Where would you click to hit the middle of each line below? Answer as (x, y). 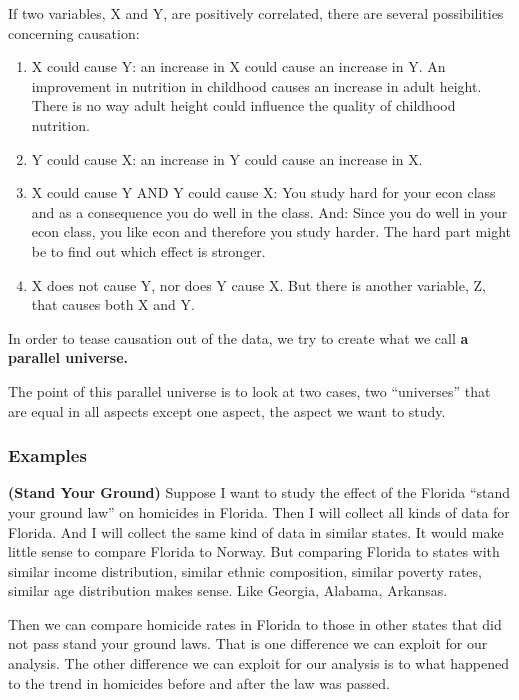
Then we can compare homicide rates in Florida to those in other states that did (255, 623)
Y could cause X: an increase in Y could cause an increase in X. (227, 158)
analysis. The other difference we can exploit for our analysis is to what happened (259, 663)
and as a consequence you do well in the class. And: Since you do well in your (269, 211)
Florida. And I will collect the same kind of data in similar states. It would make (256, 531)
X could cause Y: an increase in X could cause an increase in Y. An (238, 66)
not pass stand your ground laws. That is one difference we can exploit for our (248, 643)
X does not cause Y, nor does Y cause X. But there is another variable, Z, (258, 284)
